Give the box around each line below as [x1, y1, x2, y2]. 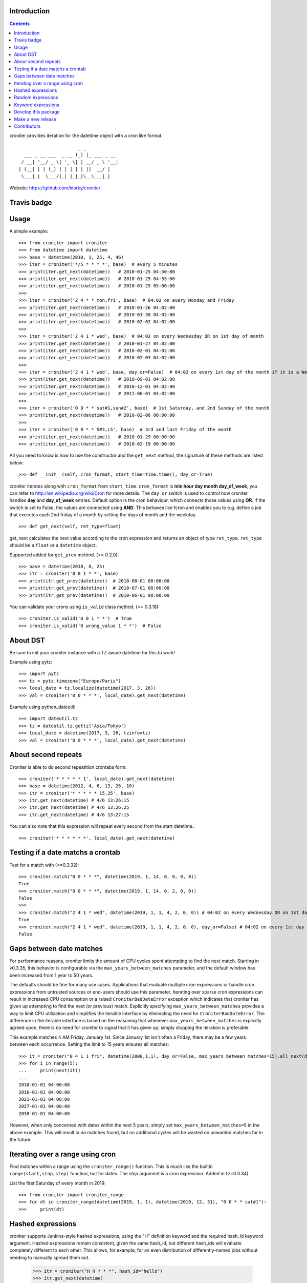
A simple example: [9, 228, 49, 234]
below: [9, 459, 24, 465]
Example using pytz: [9, 659, 52, 665]
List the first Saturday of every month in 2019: [9, 1180, 106, 1186]
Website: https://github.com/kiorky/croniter [9, 185, 101, 191]
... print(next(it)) [18, 1067, 81, 1074]
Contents [9, 21, 30, 27]
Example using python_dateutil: [9, 704, 76, 710]
